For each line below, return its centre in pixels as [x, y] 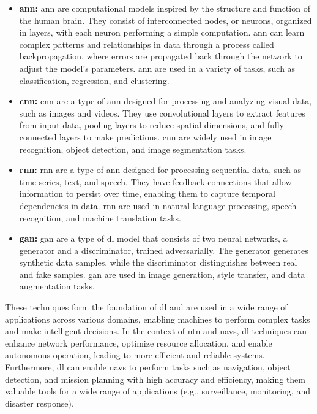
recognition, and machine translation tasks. [100, 217]
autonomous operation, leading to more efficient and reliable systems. [135, 355]
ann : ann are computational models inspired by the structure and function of [165, 8]
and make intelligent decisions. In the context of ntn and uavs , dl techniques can [156, 331]
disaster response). [39, 403]
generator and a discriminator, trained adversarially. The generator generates [164, 250]
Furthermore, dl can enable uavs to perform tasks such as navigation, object [148, 367]
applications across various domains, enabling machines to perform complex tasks [158, 319]
